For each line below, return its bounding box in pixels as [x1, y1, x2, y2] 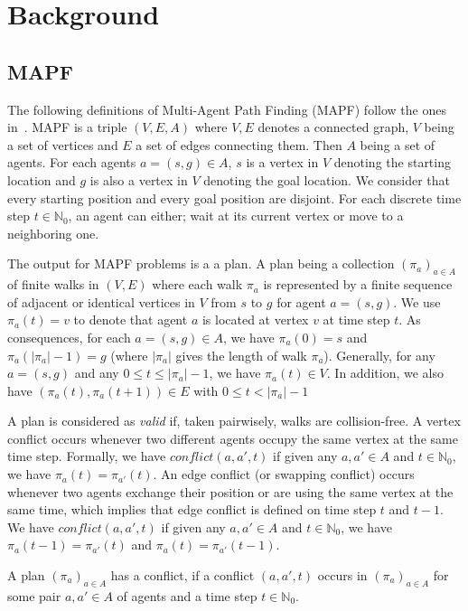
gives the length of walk [175, 345, 307, 364]
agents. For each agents [7, 153, 136, 172]
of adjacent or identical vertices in [7, 292, 195, 311]
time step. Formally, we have [7, 446, 166, 465]
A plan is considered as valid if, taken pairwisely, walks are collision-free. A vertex [7, 411, 461, 430]
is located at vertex [201, 310, 309, 329]
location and [7, 170, 76, 189]
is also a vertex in [89, 170, 188, 189]
